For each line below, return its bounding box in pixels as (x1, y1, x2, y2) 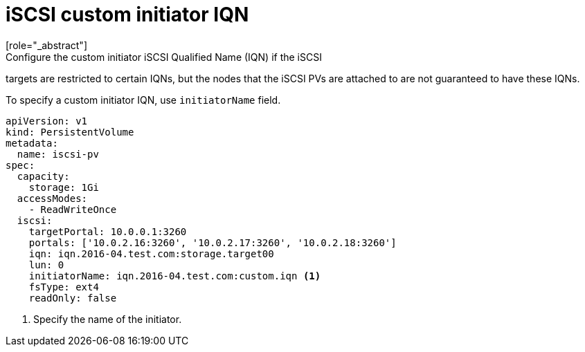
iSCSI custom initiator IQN (6, 3, 249, 26)
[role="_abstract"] (6, 39, 88, 51)
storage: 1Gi (28, 181, 99, 193)
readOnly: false (28, 292, 117, 304)
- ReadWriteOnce (28, 203, 117, 215)
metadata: (6, 137, 58, 149)
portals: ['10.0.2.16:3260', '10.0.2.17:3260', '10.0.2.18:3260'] (28, 237, 397, 248)
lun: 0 (28, 259, 64, 270)
